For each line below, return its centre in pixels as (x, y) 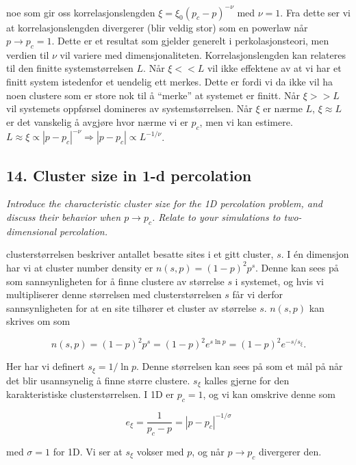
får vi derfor (258, 294)
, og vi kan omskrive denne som (269, 394)
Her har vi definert (46, 366)
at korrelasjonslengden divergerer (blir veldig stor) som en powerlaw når (157, 27)
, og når (208, 451)
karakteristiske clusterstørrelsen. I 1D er (90, 394)
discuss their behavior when (64, 216)
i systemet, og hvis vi (279, 281)
